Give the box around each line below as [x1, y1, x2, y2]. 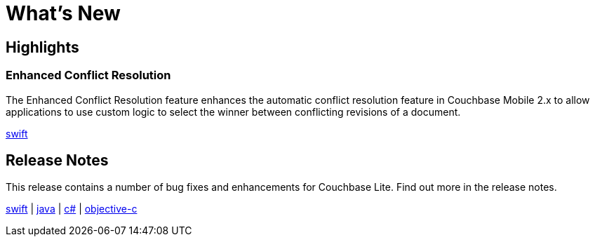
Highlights [6, 38, 79, 56]
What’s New [6, 1, 121, 25]
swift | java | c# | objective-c [6, 203, 138, 215]
